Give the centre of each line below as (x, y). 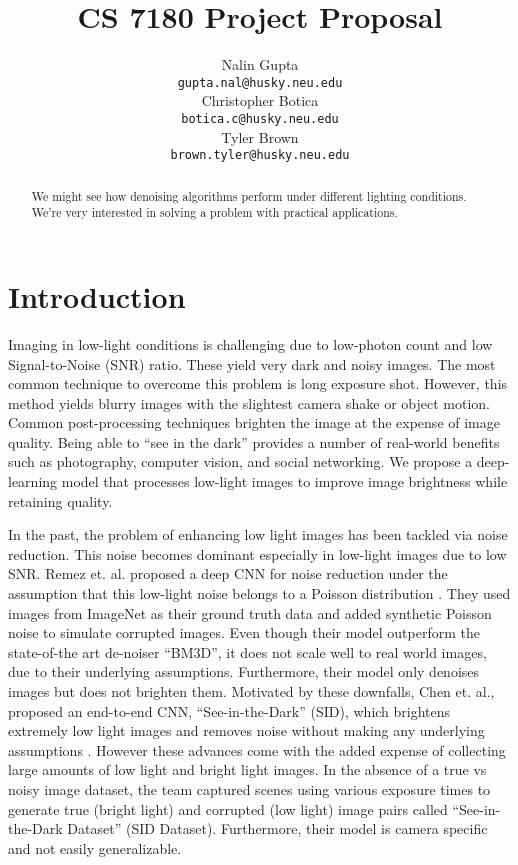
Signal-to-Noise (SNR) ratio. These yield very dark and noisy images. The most (252, 363)
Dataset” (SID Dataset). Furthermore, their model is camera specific (277, 828)
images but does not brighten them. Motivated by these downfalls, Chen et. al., (251, 691)
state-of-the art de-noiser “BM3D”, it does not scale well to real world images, (247, 651)
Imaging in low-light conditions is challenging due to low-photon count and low (250, 343)
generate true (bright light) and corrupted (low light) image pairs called (228, 808)
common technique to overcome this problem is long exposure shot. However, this (258, 383)
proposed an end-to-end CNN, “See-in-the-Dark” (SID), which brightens (229, 710)
